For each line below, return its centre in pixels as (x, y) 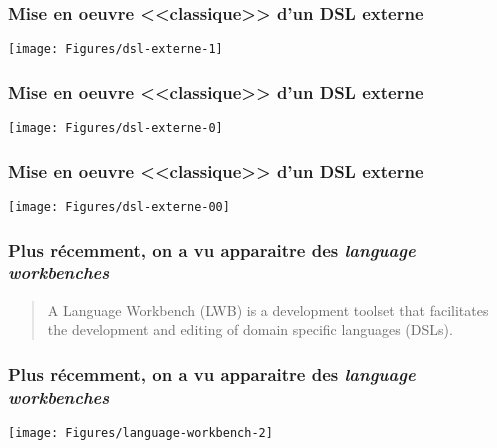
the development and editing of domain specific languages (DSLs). (250, 329)
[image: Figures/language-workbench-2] (140, 433)
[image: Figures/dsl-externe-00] (119, 206)
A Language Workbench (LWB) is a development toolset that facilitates (268, 309)
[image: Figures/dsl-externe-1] (115, 49)
